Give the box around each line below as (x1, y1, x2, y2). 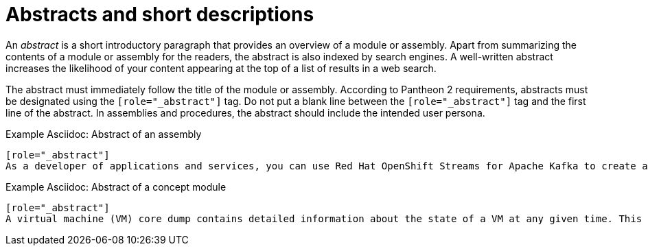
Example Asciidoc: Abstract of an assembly (5, 128, 202, 140)
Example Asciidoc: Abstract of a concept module (5, 180, 227, 193)
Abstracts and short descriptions (5, 3, 314, 26)
